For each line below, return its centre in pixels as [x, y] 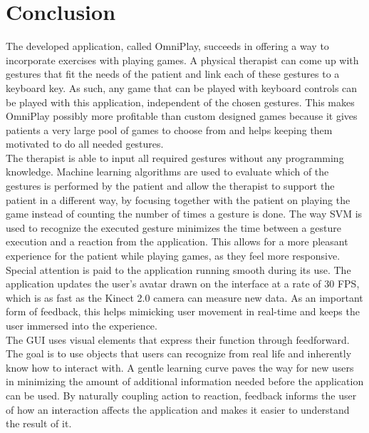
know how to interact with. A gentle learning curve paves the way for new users [180, 367]
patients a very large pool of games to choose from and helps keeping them [169, 129]
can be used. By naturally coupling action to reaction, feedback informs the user [181, 395]
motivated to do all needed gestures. [85, 144]
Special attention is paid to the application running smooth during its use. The [178, 269]
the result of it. [39, 423]
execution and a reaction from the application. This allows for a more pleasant [177, 241]
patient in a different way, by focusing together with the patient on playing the [178, 199]
